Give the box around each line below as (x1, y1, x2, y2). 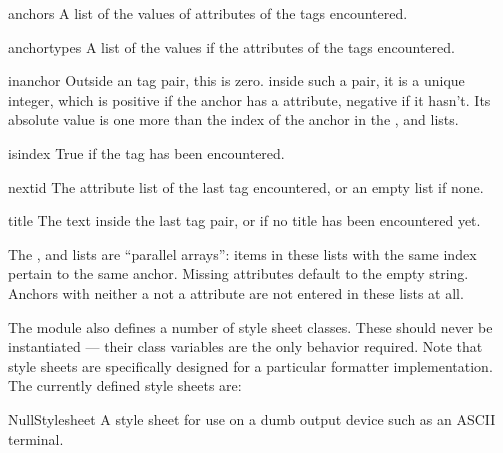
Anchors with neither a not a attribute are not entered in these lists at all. (8, 282, 464, 303)
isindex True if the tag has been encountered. (8, 142, 285, 163)
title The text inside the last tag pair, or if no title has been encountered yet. (8, 210, 481, 231)
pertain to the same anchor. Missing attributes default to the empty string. (8, 263, 469, 284)
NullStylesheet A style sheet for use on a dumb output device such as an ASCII (8, 408, 496, 429)
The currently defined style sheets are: (8, 375, 242, 396)
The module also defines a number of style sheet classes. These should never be (8, 316, 493, 337)
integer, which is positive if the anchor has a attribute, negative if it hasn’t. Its (8, 89, 491, 110)
